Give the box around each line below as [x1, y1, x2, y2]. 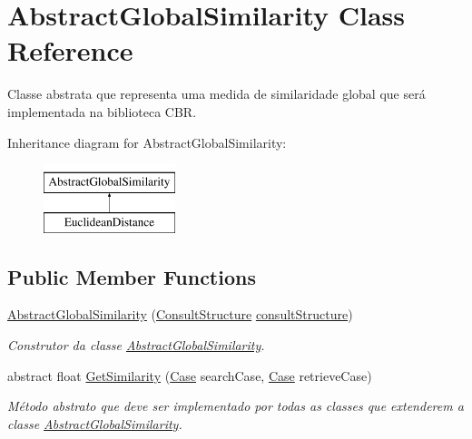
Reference [7, 32, 133, 69]
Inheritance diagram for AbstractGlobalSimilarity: [7, 132, 287, 151]
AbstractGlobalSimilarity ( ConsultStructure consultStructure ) [7, 305, 353, 324]
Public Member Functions [7, 262, 256, 290]
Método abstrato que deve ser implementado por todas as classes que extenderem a [7, 396, 464, 415]
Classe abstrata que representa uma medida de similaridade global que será [7, 84, 426, 103]
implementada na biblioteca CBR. [7, 102, 197, 121]
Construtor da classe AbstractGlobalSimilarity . [7, 336, 265, 355]
